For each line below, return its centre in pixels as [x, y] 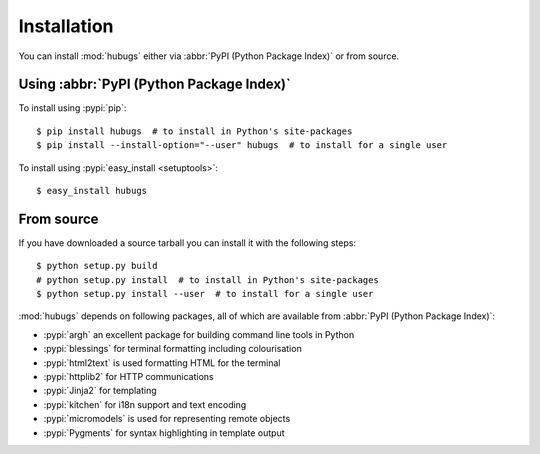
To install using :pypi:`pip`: [72, 108]
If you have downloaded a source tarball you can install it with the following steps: [187, 242]
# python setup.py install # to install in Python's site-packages [207, 279]
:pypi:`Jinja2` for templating [100, 391]
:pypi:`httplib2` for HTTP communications [128, 377]
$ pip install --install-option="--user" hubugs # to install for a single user [242, 145]
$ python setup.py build [97, 266]
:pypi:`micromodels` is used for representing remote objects [167, 419]
